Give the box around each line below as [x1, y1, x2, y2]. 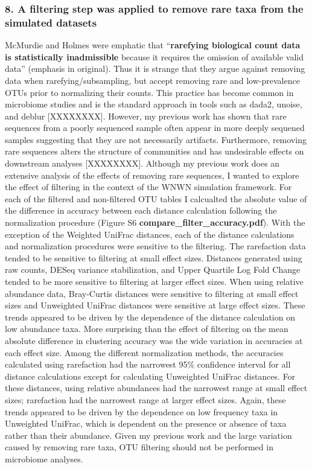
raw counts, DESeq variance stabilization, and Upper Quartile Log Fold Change [5, 263, 301, 276]
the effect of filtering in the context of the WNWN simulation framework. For [5, 180, 292, 193]
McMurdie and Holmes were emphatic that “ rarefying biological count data [5, 39, 301, 51]
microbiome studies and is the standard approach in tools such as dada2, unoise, [5, 98, 302, 110]
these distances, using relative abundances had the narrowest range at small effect [5, 381, 308, 394]
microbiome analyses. [5, 452, 83, 465]
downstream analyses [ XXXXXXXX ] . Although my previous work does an [5, 157, 280, 170]
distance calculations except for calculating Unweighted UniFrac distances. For [5, 369, 296, 382]
